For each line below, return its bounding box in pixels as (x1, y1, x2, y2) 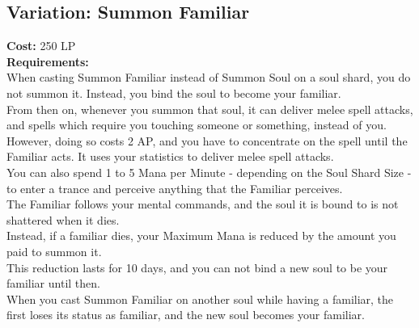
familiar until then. (6, 275, 100, 292)
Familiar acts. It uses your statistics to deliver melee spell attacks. (6, 148, 334, 165)
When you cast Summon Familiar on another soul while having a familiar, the (6, 290, 394, 307)
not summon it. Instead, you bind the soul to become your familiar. (6, 84, 341, 101)
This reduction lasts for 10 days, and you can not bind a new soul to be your (6, 259, 388, 275)
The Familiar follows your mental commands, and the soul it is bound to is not (6, 196, 399, 212)
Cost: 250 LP (6, 37, 76, 54)
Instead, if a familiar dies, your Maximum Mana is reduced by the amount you (6, 227, 396, 244)
